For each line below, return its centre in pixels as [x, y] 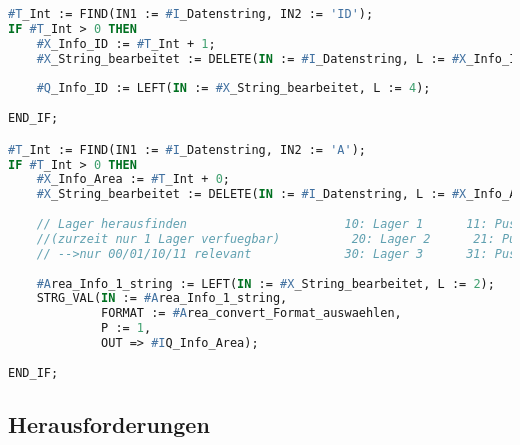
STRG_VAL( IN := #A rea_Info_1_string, [162, 298]
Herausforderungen [109, 424]
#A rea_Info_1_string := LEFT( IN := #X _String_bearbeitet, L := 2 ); [265, 283]
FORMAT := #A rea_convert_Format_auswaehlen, [251, 313]
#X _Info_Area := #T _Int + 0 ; [133, 179]
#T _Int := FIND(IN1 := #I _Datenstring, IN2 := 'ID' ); [191, 14]
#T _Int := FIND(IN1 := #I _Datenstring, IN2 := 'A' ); [187, 149]
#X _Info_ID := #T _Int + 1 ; [126, 43]
